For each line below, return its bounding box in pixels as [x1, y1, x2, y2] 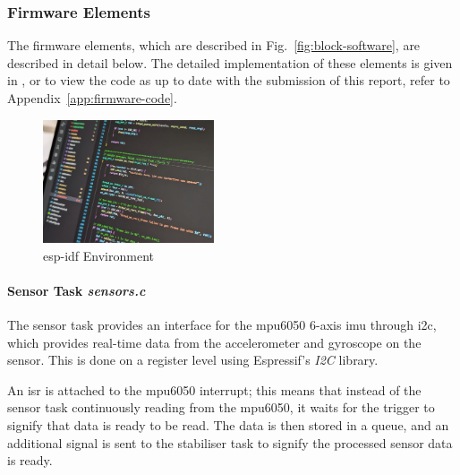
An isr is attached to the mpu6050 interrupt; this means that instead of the [7, 380, 422, 399]
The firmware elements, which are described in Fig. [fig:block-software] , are [7, 36, 421, 55]
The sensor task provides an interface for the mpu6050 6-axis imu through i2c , [7, 315, 437, 334]
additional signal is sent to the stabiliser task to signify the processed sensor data [7, 433, 453, 452]
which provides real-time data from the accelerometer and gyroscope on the [7, 332, 422, 351]
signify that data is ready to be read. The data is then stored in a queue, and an [7, 416, 449, 435]
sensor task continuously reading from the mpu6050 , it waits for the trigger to [7, 398, 435, 417]
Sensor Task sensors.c [7, 281, 146, 299]
